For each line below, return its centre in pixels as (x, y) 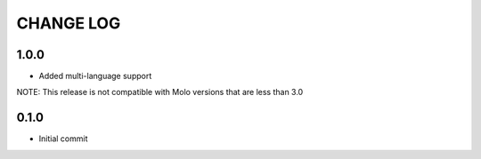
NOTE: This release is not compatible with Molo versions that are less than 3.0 (160, 92)
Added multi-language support (95, 76)
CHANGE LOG (69, 23)
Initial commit (63, 139)
